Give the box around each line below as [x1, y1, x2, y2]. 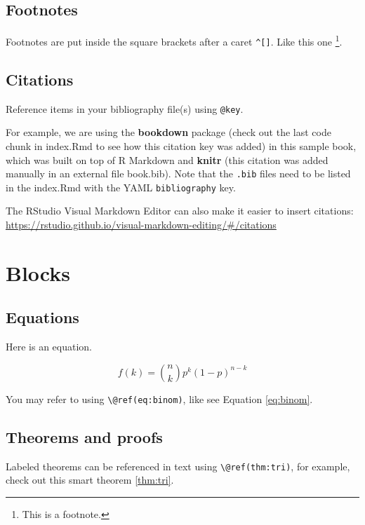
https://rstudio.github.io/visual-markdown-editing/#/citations [6, 217, 277, 232]
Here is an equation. [6, 339, 93, 354]
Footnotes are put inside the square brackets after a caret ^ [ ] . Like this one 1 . [6, 32, 343, 48]
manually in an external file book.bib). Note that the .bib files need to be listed [6, 166, 351, 181]
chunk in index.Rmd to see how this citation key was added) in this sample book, [6, 138, 357, 153]
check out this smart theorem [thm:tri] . [6, 472, 174, 487]
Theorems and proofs [6, 425, 163, 447]
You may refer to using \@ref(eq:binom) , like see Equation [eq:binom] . [6, 391, 313, 406]
